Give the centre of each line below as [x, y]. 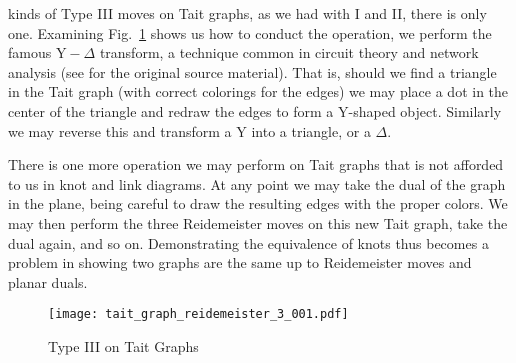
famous [30, 52]
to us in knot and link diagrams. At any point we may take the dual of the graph [257, 183]
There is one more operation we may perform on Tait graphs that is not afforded [256, 164]
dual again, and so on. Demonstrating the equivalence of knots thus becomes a [248, 242]
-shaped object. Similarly [425, 110]
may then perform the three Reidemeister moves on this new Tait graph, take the [258, 222]
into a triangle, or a [311, 130]
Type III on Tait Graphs [123, 345]
